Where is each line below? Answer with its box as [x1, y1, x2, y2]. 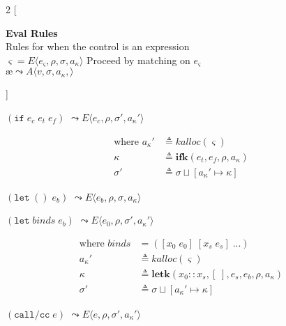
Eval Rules [6, 25, 58, 40]
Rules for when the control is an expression [6, 39, 190, 54]
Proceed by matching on [86, 52, 190, 67]
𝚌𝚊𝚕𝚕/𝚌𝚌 [14, 309, 50, 320]
